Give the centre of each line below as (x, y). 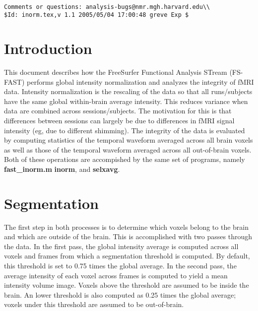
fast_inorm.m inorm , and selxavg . (62, 169)
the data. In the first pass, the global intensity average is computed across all (121, 246)
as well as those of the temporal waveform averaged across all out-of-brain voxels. (128, 149)
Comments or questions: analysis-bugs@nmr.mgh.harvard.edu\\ (107, 7)
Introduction (48, 48)
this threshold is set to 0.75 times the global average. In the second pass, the (120, 266)
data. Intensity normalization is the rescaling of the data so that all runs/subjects (128, 91)
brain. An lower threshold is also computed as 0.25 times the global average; (120, 294)
